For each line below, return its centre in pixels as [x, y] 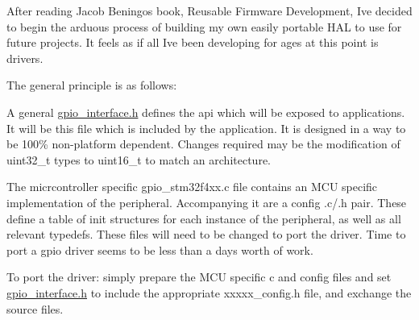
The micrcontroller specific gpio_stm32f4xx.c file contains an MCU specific [192, 187]
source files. [35, 308]
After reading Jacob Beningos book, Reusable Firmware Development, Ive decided [209, 10]
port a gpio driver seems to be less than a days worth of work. [160, 249]
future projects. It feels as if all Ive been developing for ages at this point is [193, 42]
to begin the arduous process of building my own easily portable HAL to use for [204, 26]
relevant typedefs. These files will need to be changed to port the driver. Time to [206, 234]
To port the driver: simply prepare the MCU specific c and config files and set [199, 277]
